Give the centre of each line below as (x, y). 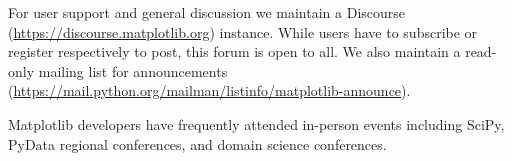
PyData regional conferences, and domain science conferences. (197, 143)
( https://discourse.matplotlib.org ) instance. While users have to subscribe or (243, 31)
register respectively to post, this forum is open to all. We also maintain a (234, 51)
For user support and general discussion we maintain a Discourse (207, 12)
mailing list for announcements (133, 70)
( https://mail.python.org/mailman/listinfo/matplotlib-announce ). (209, 90)
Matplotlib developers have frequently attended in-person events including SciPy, (256, 123)
